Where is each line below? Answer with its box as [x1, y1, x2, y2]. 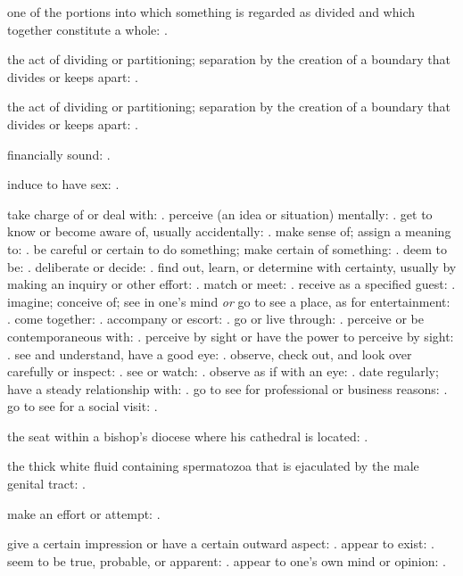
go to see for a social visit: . [7, 397, 158, 416]
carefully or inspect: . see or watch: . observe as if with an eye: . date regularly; [7, 362, 439, 381]
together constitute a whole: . [7, 20, 168, 38]
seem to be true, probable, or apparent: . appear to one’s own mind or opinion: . [7, 551, 446, 570]
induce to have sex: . [7, 175, 120, 193]
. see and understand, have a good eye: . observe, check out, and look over [7, 344, 412, 363]
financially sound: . [7, 144, 111, 163]
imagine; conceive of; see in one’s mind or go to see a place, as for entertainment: [7, 292, 451, 310]
